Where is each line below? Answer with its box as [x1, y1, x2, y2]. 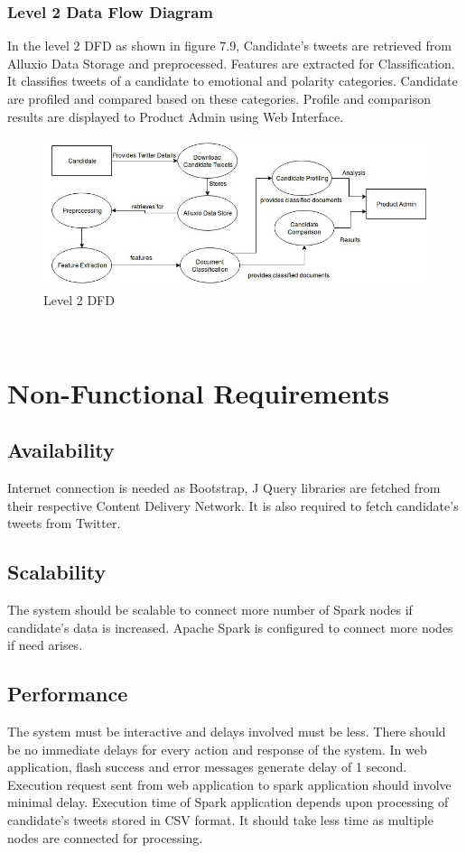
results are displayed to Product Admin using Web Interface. [7, 107, 344, 125]
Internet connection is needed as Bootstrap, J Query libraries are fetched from [7, 478, 441, 497]
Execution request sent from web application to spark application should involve [7, 774, 452, 793]
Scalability [7, 558, 107, 586]
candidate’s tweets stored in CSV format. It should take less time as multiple [7, 811, 433, 829]
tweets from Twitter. [7, 514, 121, 533]
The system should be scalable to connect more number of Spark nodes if [7, 600, 413, 619]
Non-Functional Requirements [7, 374, 389, 411]
